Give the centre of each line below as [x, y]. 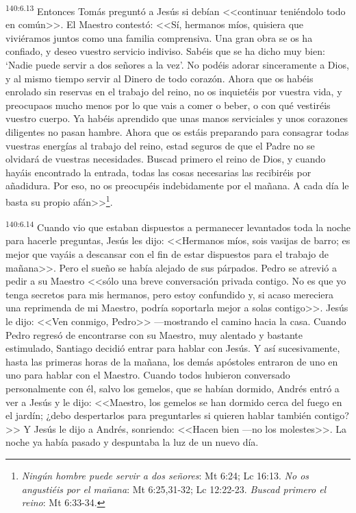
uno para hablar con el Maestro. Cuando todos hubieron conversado [148, 375]
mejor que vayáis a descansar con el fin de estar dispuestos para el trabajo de [167, 254]
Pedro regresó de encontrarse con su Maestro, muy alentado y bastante [154, 334]
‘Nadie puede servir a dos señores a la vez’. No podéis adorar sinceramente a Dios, [177, 65]
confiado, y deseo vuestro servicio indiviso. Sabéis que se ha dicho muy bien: [165, 51]
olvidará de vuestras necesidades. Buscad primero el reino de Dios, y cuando [166, 159]
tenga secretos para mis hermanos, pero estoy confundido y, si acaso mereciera [170, 294]
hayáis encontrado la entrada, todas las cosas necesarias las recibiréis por [158, 172]
